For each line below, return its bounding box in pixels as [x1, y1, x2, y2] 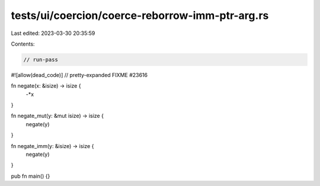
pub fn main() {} [11, 172, 50, 179]
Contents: [11, 40, 35, 47]
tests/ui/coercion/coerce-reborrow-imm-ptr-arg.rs [11, 9, 269, 22]
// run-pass [23, 56, 59, 63]
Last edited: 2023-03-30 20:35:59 [11, 30, 95, 37]
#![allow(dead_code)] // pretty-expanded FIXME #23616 [11, 71, 148, 78]
